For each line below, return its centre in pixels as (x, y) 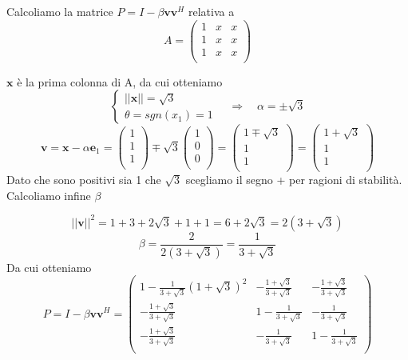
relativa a (211, 11)
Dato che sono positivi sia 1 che (84, 180)
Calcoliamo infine (49, 195)
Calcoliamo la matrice (60, 11)
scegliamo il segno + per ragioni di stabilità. (294, 180)
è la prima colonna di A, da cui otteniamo (120, 81)
